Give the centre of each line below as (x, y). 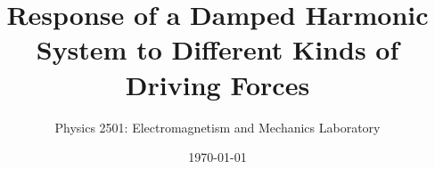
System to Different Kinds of (217, 49)
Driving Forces (217, 84)
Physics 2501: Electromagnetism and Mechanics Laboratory (217, 127)
